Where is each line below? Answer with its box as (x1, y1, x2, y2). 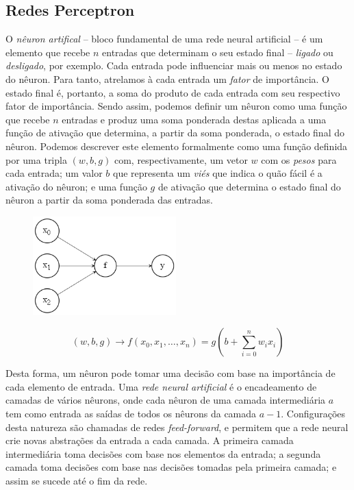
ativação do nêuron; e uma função (5, 179, 147, 193)
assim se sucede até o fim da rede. (5, 473, 148, 487)
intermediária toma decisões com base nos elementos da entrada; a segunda (5, 446, 321, 461)
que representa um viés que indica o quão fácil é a (112, 166, 323, 180)
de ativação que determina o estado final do (157, 179, 341, 193)
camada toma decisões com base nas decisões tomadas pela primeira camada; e (5, 460, 337, 474)
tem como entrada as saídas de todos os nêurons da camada (5, 406, 257, 420)
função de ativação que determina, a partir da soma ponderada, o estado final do (5, 125, 344, 140)
